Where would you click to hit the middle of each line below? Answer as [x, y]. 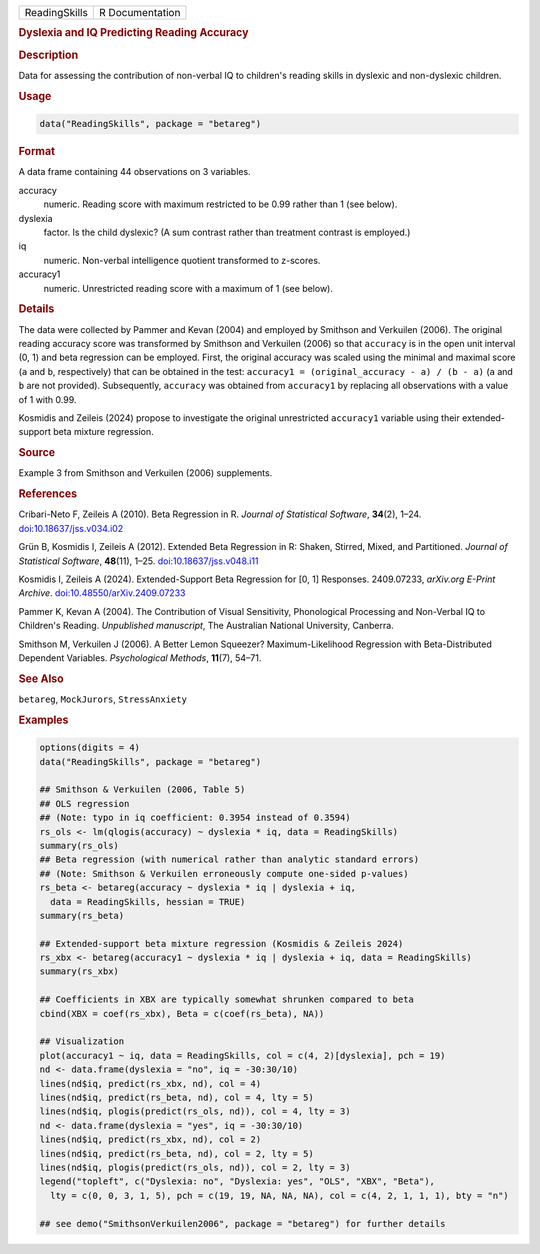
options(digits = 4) [89, 748]
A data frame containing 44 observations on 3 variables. [134, 172]
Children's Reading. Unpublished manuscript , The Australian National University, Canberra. [206, 626]
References [48, 494]
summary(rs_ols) [79, 845]
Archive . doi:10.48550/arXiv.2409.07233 [102, 593]
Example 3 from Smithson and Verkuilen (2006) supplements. [145, 473]
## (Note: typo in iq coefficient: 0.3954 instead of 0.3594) [195, 818]
